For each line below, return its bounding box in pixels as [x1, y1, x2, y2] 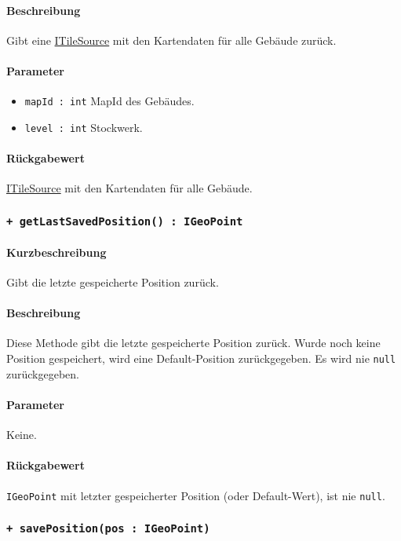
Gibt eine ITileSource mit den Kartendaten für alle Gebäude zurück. [6, 31, 337, 48]
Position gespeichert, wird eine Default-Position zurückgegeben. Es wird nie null [6, 350, 396, 367]
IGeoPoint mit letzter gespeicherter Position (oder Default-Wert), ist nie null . [6, 487, 385, 503]
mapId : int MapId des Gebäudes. [24, 93, 195, 109]
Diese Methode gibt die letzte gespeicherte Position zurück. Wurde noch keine [6, 334, 381, 351]
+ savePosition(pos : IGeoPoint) [6, 522, 210, 536]
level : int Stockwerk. [24, 119, 143, 135]
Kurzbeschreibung [6, 243, 107, 260]
